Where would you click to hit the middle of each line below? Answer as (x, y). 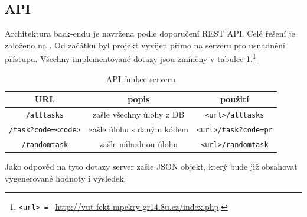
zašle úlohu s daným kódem (138, 129)
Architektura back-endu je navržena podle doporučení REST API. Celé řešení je (150, 33)
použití (234, 99)
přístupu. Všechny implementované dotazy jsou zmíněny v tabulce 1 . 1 (130, 58)
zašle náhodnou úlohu (138, 143)
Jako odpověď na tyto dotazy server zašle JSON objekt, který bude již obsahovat (151, 166)
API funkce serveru (141, 78)
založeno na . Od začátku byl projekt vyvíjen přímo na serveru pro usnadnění (145, 45)
